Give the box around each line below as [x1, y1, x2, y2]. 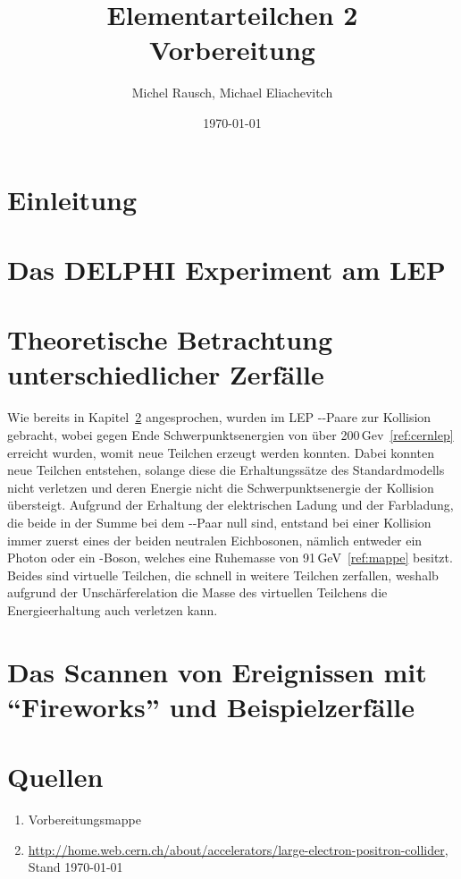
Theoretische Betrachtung [7, 321, 333, 358]
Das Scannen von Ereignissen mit [7, 653, 427, 689]
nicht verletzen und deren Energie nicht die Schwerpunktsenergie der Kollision [7, 478, 434, 496]
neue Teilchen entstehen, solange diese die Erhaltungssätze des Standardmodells [7, 461, 445, 479]
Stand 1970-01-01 [28, 858, 123, 876]
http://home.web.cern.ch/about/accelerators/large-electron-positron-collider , [28, 840, 448, 858]
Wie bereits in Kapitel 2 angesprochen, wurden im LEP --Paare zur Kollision [7, 408, 432, 427]
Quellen [7, 758, 104, 795]
